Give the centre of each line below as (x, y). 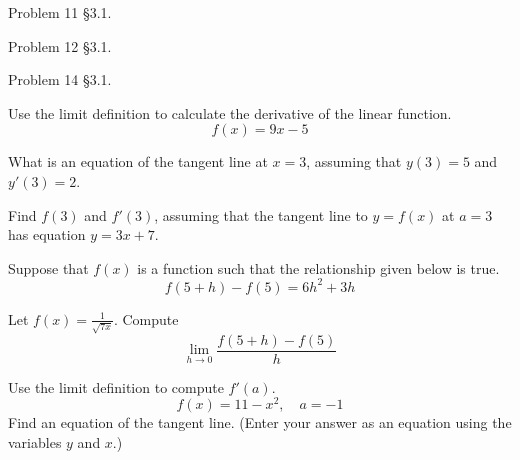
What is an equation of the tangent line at (138, 161)
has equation (47, 234)
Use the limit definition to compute (116, 386)
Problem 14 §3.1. (60, 79)
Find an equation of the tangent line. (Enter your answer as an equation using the (260, 422)
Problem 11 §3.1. (60, 12)
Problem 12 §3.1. (60, 45)
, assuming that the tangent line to (261, 214)
